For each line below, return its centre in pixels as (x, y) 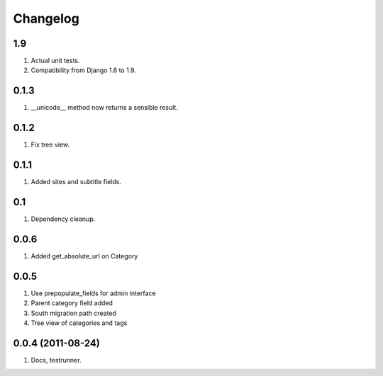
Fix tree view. (50, 144)
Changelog (46, 18)
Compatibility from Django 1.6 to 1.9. (83, 70)
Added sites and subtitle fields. (76, 182)
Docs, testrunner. (56, 360)
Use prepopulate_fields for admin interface (93, 293)
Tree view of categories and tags (79, 323)
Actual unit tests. (56, 61)
